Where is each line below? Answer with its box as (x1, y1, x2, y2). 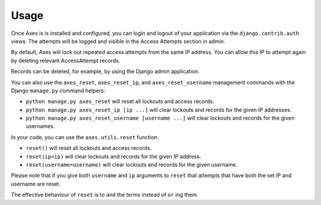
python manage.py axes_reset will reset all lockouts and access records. (26, 98, 215, 105)
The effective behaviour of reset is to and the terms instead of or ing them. (11, 191, 199, 198)
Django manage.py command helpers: (11, 87, 106, 94)
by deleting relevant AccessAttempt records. (11, 57, 121, 64)
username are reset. (11, 180, 61, 187)
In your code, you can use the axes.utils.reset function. (11, 133, 159, 140)
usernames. (26, 123, 55, 130)
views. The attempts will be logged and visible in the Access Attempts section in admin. (11, 37, 226, 44)
